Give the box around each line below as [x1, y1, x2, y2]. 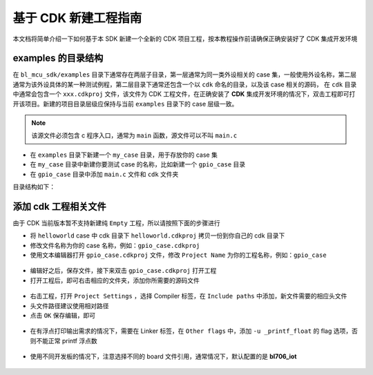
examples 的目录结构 [12, 52, 104, 64]
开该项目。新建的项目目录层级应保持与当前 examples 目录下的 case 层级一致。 [12, 99, 238, 108]
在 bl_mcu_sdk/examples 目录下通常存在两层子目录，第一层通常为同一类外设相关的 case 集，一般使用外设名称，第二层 [12, 70, 357, 79]
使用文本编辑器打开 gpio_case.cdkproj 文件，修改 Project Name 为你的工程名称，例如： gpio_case [30, 251, 327, 259]
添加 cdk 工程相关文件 [12, 200, 106, 212]
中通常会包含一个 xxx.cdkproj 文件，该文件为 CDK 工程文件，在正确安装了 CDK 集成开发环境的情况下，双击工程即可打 [12, 90, 356, 98]
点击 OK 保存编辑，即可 [30, 311, 96, 319]
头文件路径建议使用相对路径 [30, 301, 109, 310]
